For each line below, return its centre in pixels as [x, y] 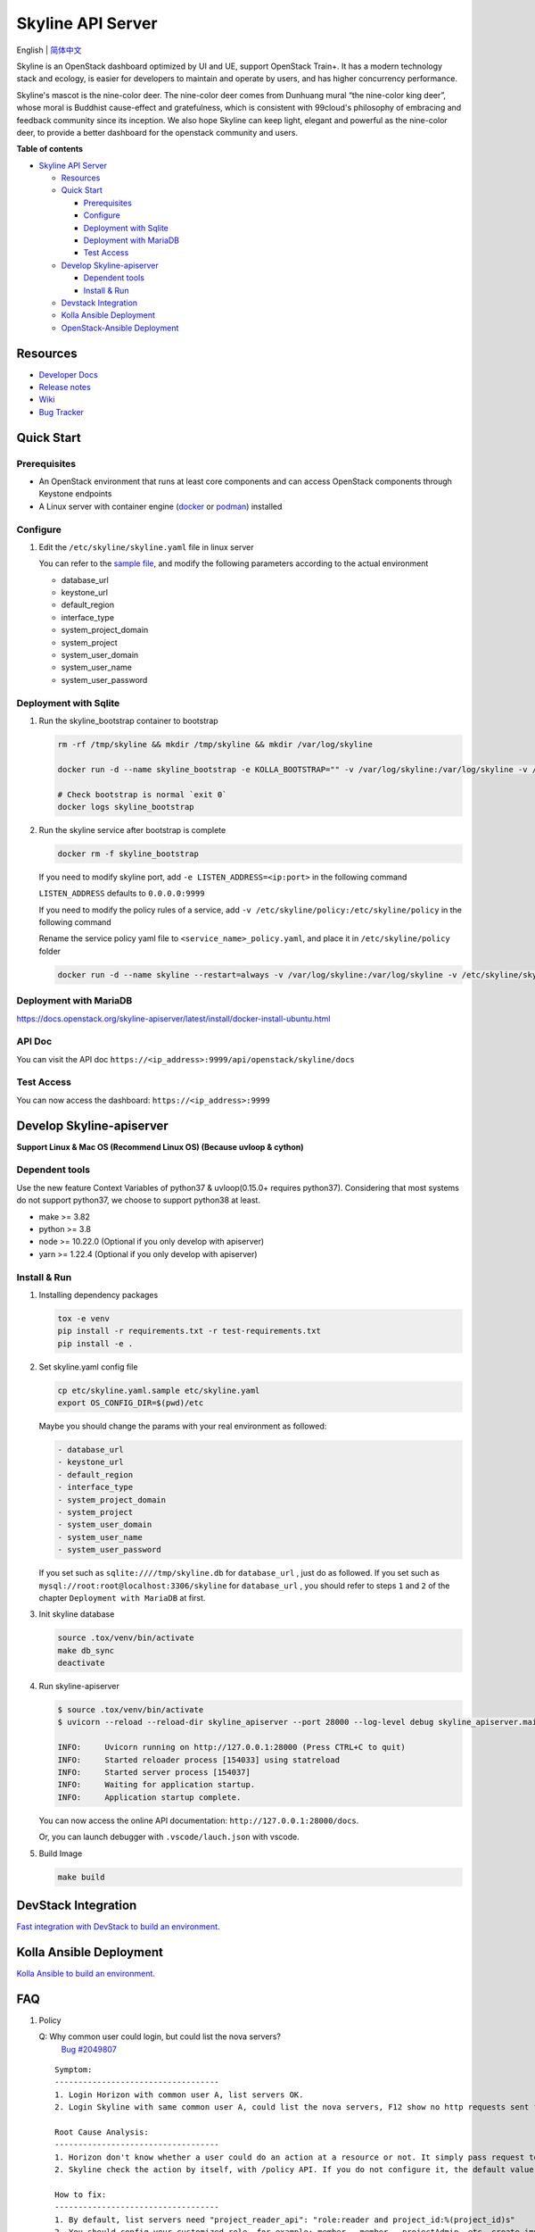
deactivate [81, 1663]
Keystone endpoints [75, 494]
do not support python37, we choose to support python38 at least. [138, 1200]
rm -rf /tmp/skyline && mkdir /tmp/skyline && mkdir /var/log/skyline [215, 744]
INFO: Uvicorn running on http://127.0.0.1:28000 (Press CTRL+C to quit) [231, 1747]
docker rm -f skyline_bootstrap [128, 854]
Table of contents [50, 149]
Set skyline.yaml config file [88, 1367]
